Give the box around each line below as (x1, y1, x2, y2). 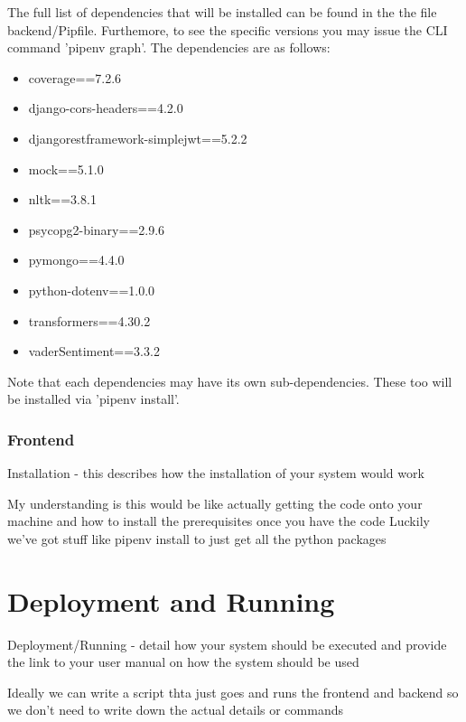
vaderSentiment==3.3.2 (28, 342, 160, 361)
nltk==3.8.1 (28, 190, 97, 209)
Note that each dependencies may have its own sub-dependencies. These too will (7, 371, 452, 390)
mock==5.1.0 (28, 159, 104, 178)
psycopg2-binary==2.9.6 (28, 220, 165, 239)
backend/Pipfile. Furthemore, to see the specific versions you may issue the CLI (7, 20, 448, 39)
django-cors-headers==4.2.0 (28, 98, 183, 117)
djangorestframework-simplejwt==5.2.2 (28, 128, 247, 147)
